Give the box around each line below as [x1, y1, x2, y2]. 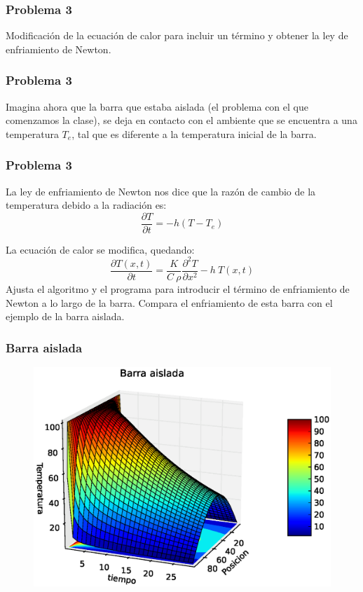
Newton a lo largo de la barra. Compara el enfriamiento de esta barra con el [6, 295, 333, 310]
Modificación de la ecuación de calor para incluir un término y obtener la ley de [6, 28, 348, 43]
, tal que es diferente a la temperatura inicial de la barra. [71, 126, 317, 141]
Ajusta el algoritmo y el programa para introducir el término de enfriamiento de [6, 282, 350, 296]
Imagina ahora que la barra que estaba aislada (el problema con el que [6, 99, 308, 113]
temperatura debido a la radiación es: [6, 198, 167, 212]
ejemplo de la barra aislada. [6, 309, 125, 324]
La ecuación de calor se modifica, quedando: [6, 242, 195, 256]
